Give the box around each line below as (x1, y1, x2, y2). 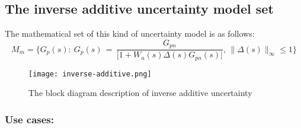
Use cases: (5, 111, 54, 126)
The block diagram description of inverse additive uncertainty (28, 87, 252, 99)
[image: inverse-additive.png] (28, 69, 152, 78)
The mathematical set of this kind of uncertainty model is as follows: (5, 27, 255, 40)
